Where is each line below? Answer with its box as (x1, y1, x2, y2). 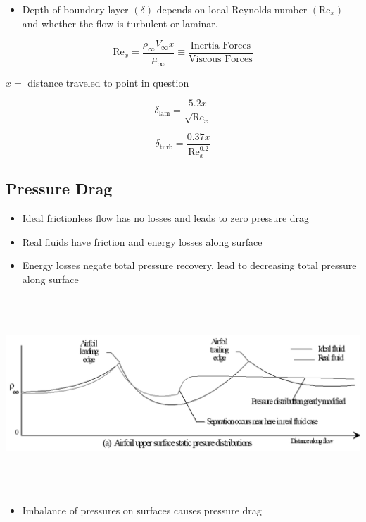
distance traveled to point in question (27, 75, 189, 89)
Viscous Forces (189, 54, 253, 65)
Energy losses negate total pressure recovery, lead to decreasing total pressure (22, 258, 357, 273)
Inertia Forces (190, 40, 251, 51)
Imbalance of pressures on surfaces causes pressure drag (22, 502, 262, 517)
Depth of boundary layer (22, 2, 129, 16)
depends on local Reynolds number (156, 2, 308, 16)
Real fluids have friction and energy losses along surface (22, 234, 263, 249)
